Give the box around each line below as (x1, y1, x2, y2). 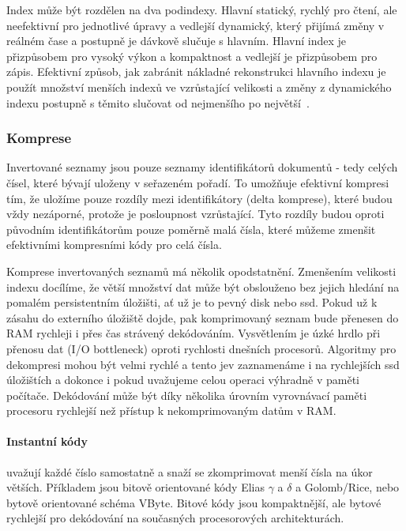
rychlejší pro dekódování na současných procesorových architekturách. (6, 510, 344, 526)
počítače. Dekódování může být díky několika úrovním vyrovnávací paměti (6, 386, 367, 403)
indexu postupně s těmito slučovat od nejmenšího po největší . (6, 94, 310, 111)
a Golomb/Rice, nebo (295, 479, 400, 495)
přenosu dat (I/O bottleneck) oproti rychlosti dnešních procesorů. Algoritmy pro (6, 340, 397, 356)
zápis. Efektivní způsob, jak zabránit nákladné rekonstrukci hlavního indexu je (6, 63, 386, 80)
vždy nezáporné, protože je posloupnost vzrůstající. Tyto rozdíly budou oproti (6, 205, 385, 222)
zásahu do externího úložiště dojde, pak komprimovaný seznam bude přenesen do (6, 309, 399, 326)
